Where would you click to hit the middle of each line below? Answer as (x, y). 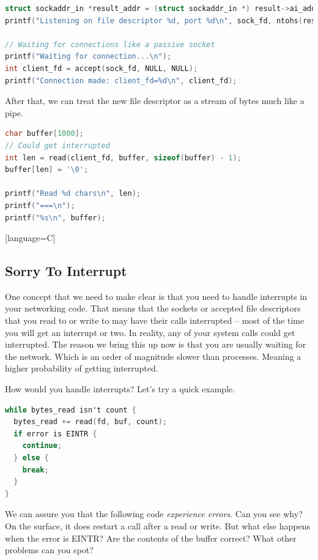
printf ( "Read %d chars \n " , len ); (73, 194)
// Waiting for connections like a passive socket (110, 44)
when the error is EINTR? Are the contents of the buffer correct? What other (151, 538)
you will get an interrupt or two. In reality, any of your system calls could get (150, 332)
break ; (35, 470)
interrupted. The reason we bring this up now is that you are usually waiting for (156, 344)
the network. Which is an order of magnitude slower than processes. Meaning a (153, 356)
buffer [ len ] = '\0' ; (47, 170)
